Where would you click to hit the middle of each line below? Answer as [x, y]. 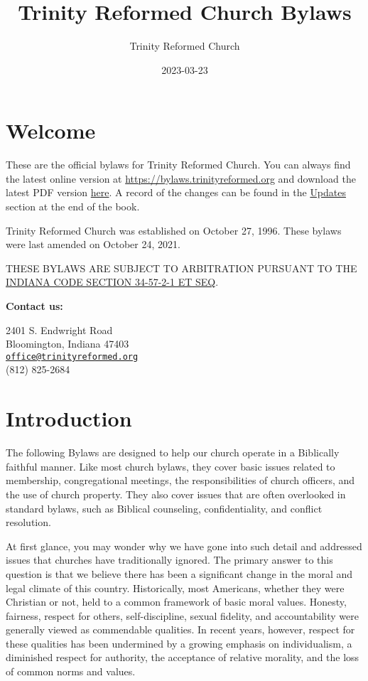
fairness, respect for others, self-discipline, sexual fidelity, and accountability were [182, 615]
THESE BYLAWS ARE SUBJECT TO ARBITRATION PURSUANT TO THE [182, 268]
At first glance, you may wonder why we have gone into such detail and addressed [184, 546]
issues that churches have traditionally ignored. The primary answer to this [169, 560]
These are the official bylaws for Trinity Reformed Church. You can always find [178, 165]
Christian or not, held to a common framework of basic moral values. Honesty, [176, 602]
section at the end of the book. [73, 207]
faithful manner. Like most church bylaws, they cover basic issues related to [171, 466]
